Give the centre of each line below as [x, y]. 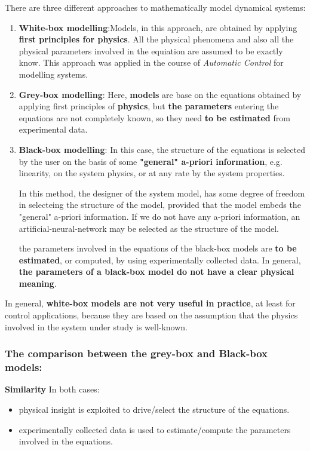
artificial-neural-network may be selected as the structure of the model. [149, 228]
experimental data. [53, 129]
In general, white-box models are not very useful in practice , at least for [150, 303]
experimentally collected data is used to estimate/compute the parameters [155, 429]
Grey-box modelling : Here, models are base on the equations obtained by [160, 94]
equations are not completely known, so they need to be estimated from [154, 117]
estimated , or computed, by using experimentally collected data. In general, [160, 260]
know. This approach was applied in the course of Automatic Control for [151, 62]
